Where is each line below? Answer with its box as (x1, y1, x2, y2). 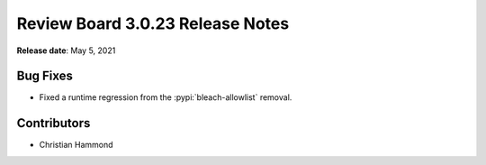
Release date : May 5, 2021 (16, 45, 116, 56)
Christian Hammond (39, 140, 113, 151)
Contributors (16, 115, 91, 131)
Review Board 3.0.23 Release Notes (16, 14, 290, 33)
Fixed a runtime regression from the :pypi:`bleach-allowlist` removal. (39, 92, 292, 103)
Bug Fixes (16, 69, 74, 84)
